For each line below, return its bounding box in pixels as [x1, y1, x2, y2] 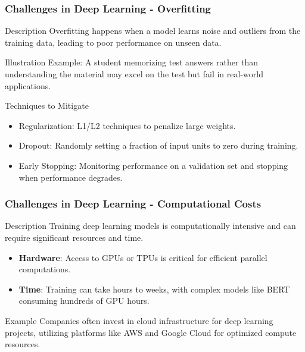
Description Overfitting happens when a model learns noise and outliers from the [5, 24, 301, 37]
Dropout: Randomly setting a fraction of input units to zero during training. [18, 139, 298, 152]
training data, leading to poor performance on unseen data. [5, 36, 222, 48]
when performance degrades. [18, 171, 123, 183]
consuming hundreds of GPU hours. [18, 294, 150, 307]
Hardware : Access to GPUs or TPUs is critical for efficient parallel [18, 251, 267, 263]
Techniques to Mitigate [5, 99, 89, 112]
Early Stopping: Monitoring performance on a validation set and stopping [18, 159, 288, 171]
